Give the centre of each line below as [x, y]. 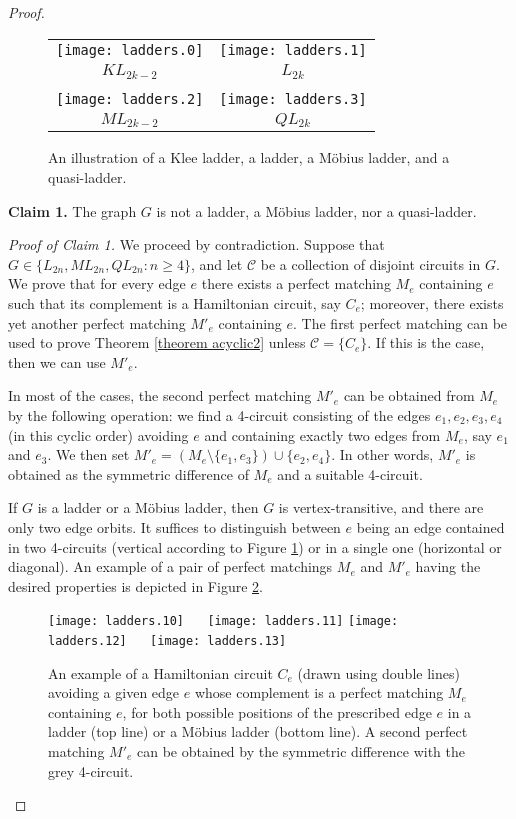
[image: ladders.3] [293, 98]
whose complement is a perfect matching [319, 692]
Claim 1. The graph [72, 210]
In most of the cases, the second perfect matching [160, 395]
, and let [216, 263]
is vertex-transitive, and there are [381, 507]
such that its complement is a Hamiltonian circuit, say [174, 303]
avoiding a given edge [114, 692]
